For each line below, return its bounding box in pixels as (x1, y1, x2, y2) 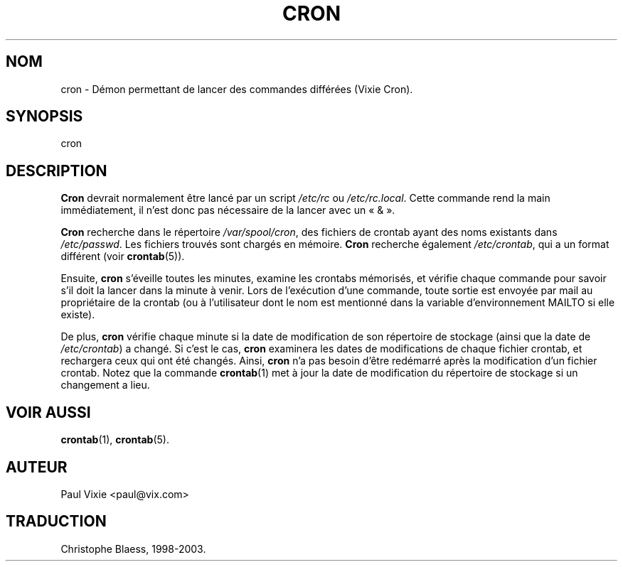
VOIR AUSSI (6, 403, 91, 421)
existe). (60, 308, 95, 321)
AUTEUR (6, 458, 68, 476)
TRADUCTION (6, 512, 107, 531)
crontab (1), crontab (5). (60, 433, 169, 446)
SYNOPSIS (6, 107, 83, 126)
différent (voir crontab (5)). (60, 250, 185, 263)
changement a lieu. (60, 379, 150, 391)
